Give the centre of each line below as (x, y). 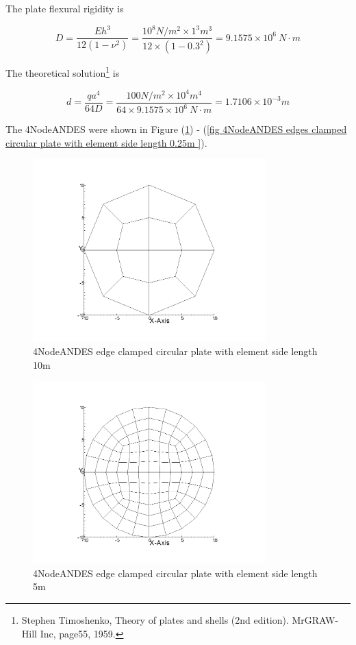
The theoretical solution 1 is (63, 72)
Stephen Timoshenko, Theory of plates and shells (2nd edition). (155, 620)
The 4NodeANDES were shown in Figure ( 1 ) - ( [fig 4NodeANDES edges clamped (176, 129)
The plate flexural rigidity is (65, 8)
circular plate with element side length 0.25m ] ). (106, 142)
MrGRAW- (315, 620)
